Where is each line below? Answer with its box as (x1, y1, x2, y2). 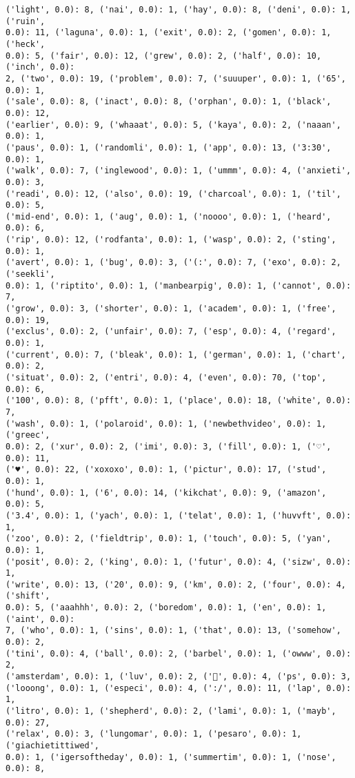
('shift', (6, 591, 50, 601)
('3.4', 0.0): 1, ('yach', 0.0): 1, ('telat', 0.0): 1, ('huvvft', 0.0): (6, 510, 352, 521)
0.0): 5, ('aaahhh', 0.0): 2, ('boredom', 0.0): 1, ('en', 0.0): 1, (6, 603, 327, 613)
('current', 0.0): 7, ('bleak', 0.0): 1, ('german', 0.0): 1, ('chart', (6, 349, 346, 360)
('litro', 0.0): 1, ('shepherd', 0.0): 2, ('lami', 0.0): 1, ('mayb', (6, 706, 336, 717)
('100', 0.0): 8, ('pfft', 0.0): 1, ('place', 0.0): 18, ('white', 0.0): (6, 396, 352, 406)
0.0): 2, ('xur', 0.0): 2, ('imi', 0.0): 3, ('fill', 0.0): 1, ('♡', (6, 441, 332, 451)
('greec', (6, 430, 50, 440)
